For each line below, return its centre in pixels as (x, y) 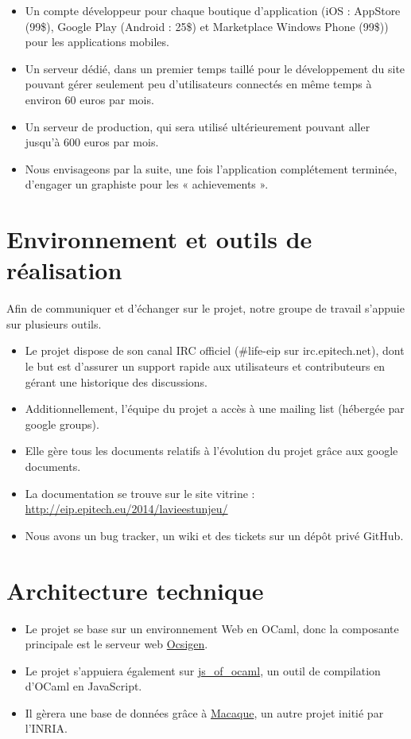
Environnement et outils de (159, 239)
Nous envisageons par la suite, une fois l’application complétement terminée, (211, 168)
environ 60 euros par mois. (89, 99)
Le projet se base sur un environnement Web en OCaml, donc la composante (212, 628)
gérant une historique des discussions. (116, 381)
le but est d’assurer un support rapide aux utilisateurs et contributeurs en (205, 366)
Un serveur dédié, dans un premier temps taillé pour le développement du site (215, 68)
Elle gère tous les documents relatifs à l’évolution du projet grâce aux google (211, 451)
